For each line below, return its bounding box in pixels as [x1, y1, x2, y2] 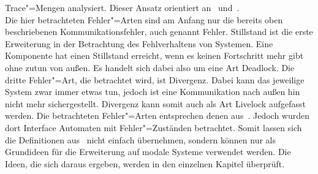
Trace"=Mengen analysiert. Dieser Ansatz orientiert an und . [5, 1, 240, 13]
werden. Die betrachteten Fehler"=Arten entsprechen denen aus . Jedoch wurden [5, 109, 309, 122]
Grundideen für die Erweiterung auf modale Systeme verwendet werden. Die [5, 145, 291, 158]
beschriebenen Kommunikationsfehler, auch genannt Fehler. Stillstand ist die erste [5, 25, 313, 38]
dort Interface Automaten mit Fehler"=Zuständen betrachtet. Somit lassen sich [5, 121, 302, 134]
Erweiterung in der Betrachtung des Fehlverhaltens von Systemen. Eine [5, 37, 273, 50]
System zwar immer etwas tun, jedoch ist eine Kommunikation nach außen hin [5, 85, 300, 98]
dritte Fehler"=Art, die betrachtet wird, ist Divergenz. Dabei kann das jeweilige [5, 73, 305, 86]
